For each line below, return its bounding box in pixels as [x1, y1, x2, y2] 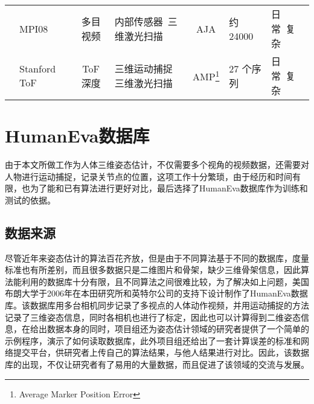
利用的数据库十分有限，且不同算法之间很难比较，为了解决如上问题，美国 [21, 275, 309, 287]
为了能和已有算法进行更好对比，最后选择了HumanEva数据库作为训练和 [30, 182, 308, 194]
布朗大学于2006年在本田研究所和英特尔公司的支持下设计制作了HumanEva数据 [5, 287, 308, 300]
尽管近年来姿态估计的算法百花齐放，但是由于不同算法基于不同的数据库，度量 [5, 251, 309, 264]
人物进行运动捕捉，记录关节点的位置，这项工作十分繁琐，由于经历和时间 [5, 170, 292, 182]
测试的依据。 [5, 193, 56, 206]
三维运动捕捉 [114, 62, 173, 75]
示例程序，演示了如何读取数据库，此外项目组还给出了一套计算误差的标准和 [5, 334, 301, 347]
